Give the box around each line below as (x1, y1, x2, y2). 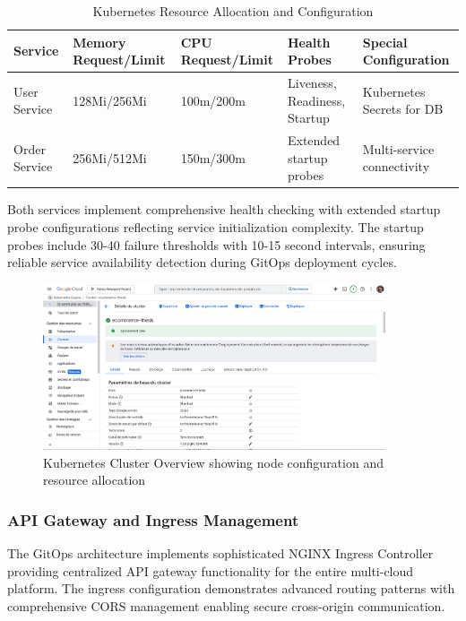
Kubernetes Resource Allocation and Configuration (92, 2, 374, 20)
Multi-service (362, 139, 435, 158)
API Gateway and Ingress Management (7, 508, 299, 530)
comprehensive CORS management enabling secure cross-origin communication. (7, 596, 445, 615)
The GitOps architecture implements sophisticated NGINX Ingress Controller (7, 544, 434, 563)
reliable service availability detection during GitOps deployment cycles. (7, 253, 397, 272)
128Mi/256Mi (73, 91, 147, 109)
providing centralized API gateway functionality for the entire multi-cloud (7, 561, 414, 580)
